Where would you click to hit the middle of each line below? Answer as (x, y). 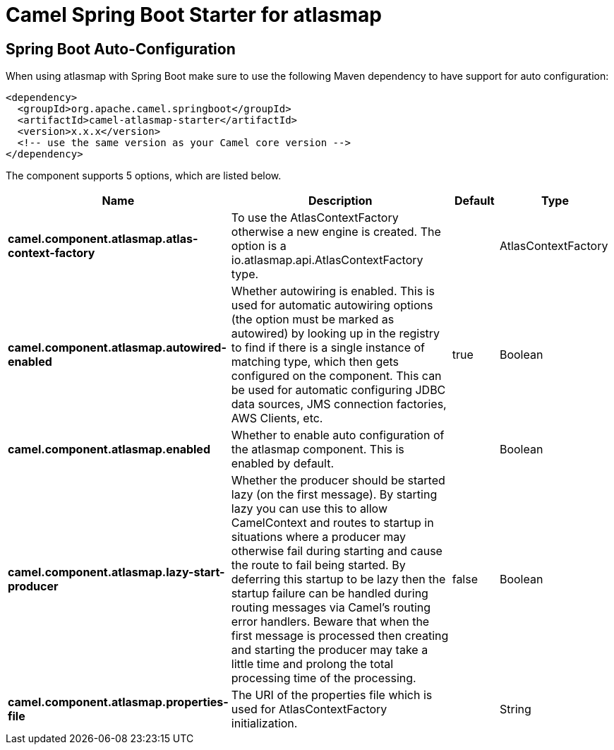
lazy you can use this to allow (309, 509)
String (515, 709)
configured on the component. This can (336, 376)
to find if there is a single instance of (328, 348)
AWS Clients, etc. (277, 418)
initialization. (264, 724)
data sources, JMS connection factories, (339, 404)
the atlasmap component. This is (318, 450)
